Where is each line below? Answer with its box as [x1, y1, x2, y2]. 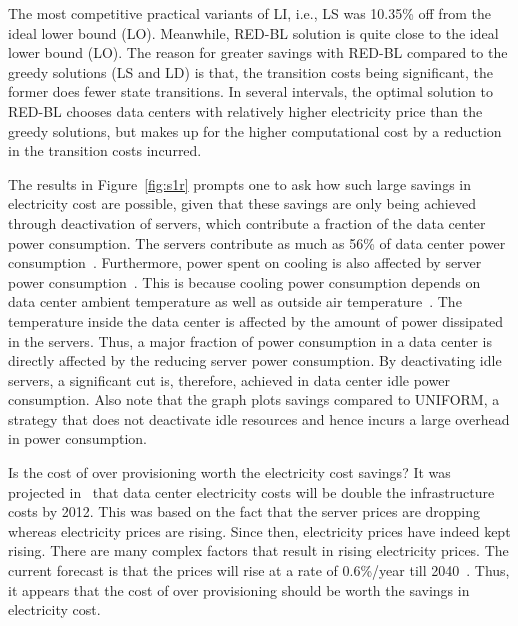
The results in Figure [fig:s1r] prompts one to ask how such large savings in [8, 173, 472, 194]
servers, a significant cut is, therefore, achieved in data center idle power [8, 369, 450, 390]
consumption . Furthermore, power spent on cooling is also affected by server [8, 252, 482, 273]
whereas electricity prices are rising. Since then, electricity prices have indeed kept [8, 520, 511, 541]
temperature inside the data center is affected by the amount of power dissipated [8, 310, 504, 331]
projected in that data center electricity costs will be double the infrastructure [8, 481, 495, 502]
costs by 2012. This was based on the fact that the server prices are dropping [8, 501, 481, 522]
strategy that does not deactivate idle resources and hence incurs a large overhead [8, 408, 510, 429]
